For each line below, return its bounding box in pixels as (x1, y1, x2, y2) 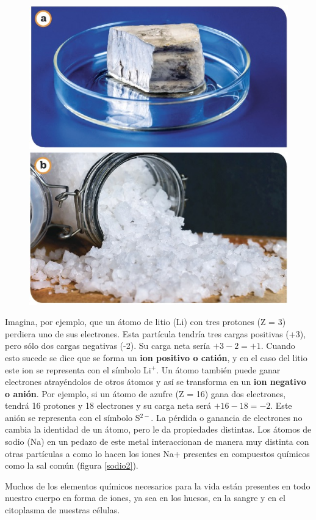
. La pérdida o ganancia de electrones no (151, 411, 303, 423)
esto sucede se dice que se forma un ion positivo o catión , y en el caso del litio (5, 351, 307, 364)
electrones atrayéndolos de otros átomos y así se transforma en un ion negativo (5, 375, 306, 388)
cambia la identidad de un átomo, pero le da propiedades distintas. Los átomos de (5, 423, 312, 436)
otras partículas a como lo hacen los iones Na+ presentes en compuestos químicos (5, 447, 310, 460)
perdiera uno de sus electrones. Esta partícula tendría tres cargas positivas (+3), (5, 327, 306, 340)
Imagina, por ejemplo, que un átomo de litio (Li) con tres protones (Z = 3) (5, 315, 286, 328)
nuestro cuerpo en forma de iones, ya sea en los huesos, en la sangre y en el (5, 491, 285, 504)
